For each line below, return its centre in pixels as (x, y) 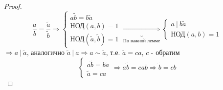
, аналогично (45, 52)
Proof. (13, 6)
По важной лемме (142, 41)
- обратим (165, 52)
